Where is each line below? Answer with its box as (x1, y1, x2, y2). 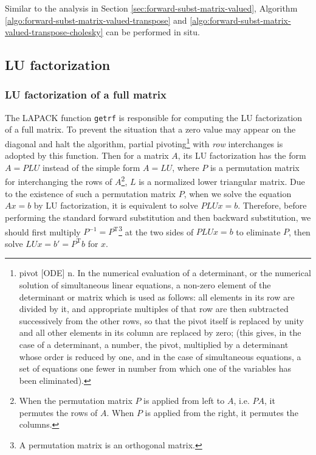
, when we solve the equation (184, 187, 292, 200)
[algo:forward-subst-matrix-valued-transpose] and (5, 13, 187, 26)
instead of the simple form (42, 161, 140, 173)
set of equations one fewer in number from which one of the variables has (19, 362, 292, 375)
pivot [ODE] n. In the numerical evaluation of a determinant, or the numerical (19, 266, 311, 279)
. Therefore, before (238, 199, 307, 212)
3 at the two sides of (118, 223, 194, 238)
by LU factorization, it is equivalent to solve (33, 199, 198, 212)
